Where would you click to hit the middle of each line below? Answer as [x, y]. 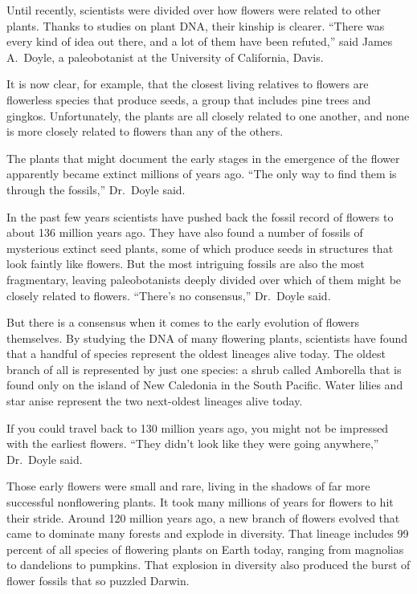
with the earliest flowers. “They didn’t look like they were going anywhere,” [193, 443]
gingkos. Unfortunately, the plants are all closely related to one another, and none [208, 115]
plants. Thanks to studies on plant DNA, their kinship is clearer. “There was [196, 25]
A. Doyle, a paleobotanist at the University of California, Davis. [165, 57]
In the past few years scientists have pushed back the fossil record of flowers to [200, 216]
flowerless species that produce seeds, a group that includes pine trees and [189, 99]
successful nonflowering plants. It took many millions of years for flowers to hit [200, 502]
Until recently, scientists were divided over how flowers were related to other [194, 10]
